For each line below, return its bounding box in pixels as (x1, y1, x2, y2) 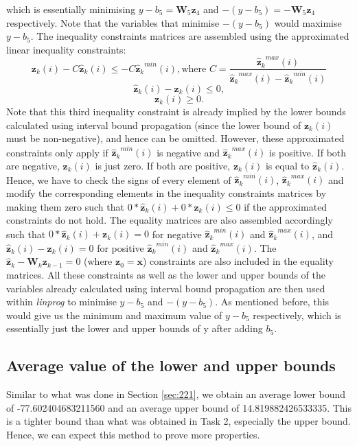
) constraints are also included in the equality (142, 254, 334, 268)
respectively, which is (253, 307, 341, 322)
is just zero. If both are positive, (95, 159, 231, 173)
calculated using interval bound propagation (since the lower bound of (6, 117, 301, 132)
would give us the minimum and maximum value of (6, 307, 222, 322)
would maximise (274, 15, 342, 30)
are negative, (6, 159, 60, 173)
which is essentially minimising (6, 2, 136, 16)
